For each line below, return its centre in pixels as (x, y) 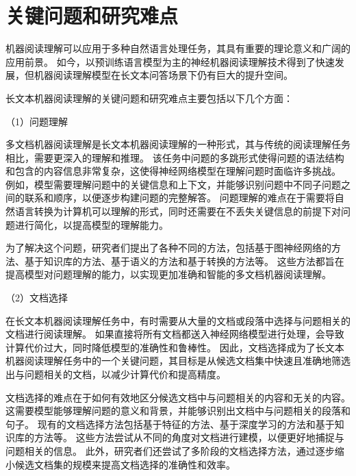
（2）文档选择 (37, 298)
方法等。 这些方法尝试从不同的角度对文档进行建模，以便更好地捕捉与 (189, 437)
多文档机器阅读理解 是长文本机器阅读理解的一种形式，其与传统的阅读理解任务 (178, 144)
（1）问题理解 (37, 121)
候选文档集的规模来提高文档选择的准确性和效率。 (125, 464)
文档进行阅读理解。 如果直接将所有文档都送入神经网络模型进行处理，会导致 (175, 334)
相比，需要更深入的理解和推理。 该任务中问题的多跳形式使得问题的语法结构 (175, 157)
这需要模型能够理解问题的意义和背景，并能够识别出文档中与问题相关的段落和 (178, 411)
